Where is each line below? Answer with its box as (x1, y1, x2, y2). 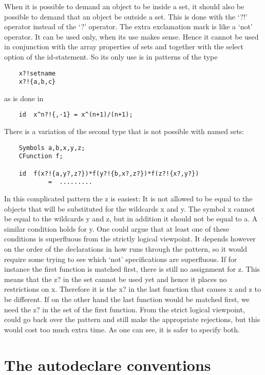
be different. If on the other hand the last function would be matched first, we (4, 293, 250, 304)
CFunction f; (18, 153, 63, 160)
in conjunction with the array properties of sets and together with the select (4, 41, 244, 52)
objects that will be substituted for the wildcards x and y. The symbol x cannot (4, 203, 255, 214)
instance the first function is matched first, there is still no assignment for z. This (4, 264, 260, 274)
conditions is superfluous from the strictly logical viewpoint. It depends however (4, 233, 256, 244)
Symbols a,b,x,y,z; (18, 144, 85, 152)
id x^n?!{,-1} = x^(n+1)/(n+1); (18, 111, 133, 119)
